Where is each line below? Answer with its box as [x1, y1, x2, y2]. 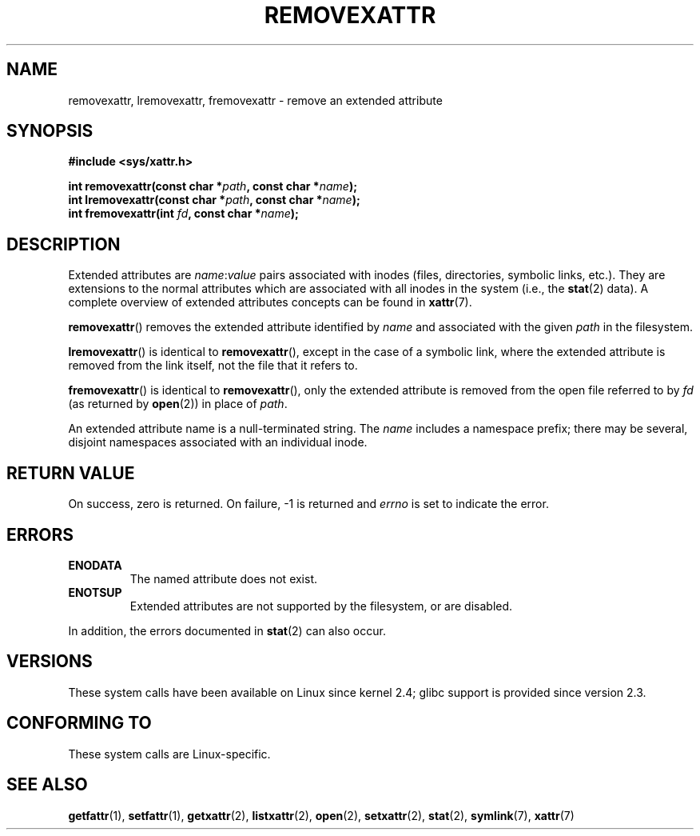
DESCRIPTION [6, 234, 121, 254]
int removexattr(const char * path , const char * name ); [68, 179, 357, 194]
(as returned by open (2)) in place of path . [68, 397, 288, 411]
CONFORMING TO [6, 713, 152, 734]
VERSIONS [6, 651, 93, 672]
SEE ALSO [6, 774, 88, 795]
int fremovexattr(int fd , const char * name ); [68, 206, 299, 221]
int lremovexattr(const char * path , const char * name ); [68, 193, 360, 207]
